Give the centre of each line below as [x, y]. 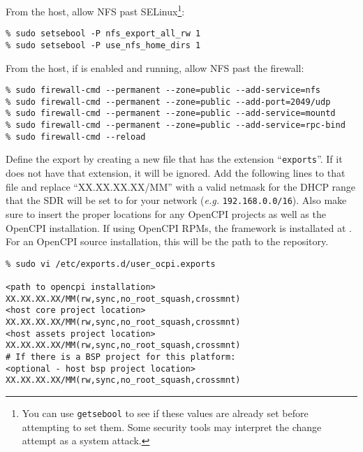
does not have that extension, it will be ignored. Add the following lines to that [176, 173]
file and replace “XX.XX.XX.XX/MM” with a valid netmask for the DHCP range [181, 186]
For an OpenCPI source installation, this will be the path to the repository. [167, 241]
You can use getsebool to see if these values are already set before [165, 413]
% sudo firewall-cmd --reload [76, 137]
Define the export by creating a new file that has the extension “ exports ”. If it [174, 159]
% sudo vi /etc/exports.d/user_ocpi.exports [111, 264]
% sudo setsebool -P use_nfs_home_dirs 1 [103, 45]
